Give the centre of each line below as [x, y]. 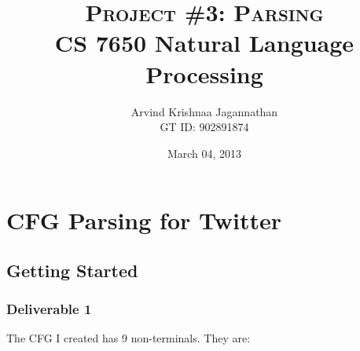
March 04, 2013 [204, 153]
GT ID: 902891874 [204, 127]
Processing [204, 73]
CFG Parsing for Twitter [144, 220]
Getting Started [72, 270]
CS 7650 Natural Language [204, 43]
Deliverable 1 [49, 309]
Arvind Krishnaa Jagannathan [204, 111]
